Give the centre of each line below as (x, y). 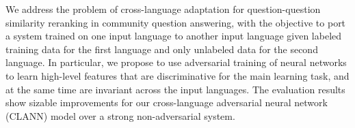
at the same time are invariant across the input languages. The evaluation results (175, 89)
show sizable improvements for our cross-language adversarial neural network (167, 102)
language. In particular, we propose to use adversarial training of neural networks (176, 62)
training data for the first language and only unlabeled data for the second (162, 49)
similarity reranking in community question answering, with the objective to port (176, 22)
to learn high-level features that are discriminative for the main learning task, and (177, 75)
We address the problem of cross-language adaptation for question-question (163, 9)
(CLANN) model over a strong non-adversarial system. (120, 115)
